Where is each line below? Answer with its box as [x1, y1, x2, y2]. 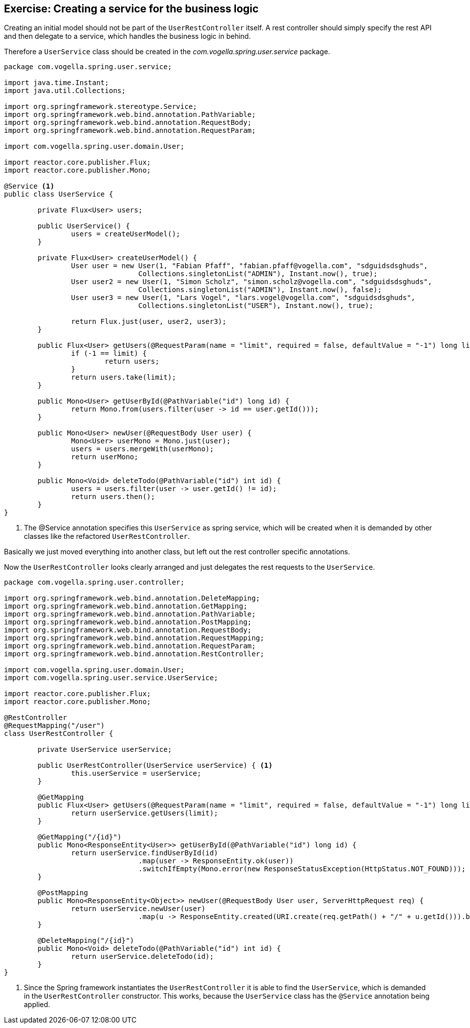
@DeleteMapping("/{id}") [37, 936, 134, 945]
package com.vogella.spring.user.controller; [4, 578, 185, 587]
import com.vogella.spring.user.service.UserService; [4, 674, 218, 682]
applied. [24, 1000, 50, 1009]
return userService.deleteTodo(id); [71, 952, 214, 961]
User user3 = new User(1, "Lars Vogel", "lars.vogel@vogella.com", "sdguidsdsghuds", [71, 294, 416, 302]
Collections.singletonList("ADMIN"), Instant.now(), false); [138, 286, 382, 294]
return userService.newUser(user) [71, 905, 206, 913]
